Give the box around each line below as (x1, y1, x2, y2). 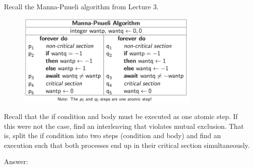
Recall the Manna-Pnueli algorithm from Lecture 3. (4, 1, 159, 11)
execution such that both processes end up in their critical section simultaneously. (4, 140, 250, 150)
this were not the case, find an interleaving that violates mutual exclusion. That (4, 120, 244, 131)
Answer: (4, 156, 28, 167)
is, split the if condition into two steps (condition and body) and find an (4, 130, 221, 141)
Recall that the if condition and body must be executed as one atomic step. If (4, 111, 238, 121)
